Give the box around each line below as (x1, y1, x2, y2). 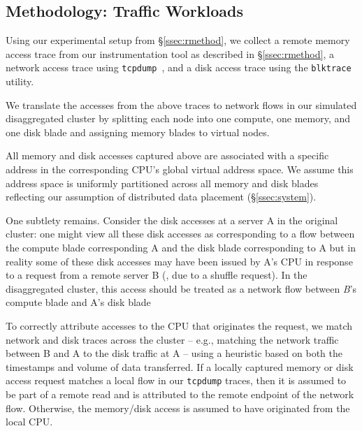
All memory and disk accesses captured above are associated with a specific (6, 148, 329, 163)
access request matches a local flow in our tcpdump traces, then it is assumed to (6, 373, 347, 388)
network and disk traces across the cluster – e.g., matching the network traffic (6, 332, 339, 346)
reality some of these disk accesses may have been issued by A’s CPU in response (6, 254, 353, 268)
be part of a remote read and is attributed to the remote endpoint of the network (6, 386, 354, 401)
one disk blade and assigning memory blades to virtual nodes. (6, 124, 270, 139)
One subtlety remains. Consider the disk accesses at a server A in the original (6, 212, 338, 227)
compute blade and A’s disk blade (6, 295, 151, 309)
